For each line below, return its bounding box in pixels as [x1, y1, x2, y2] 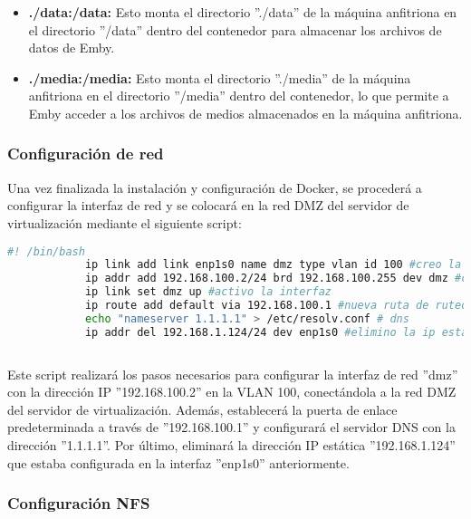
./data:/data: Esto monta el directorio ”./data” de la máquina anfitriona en [28, 3, 457, 21]
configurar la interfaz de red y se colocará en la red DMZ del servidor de [7, 196, 409, 215]
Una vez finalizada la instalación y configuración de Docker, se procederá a [7, 178, 422, 197]
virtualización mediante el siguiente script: [7, 213, 242, 232]
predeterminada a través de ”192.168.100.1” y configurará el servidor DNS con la [7, 418, 456, 437]
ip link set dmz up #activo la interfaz [84, 285, 332, 299]
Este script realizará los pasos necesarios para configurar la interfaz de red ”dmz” [7, 364, 458, 383]
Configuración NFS [7, 492, 150, 514]
